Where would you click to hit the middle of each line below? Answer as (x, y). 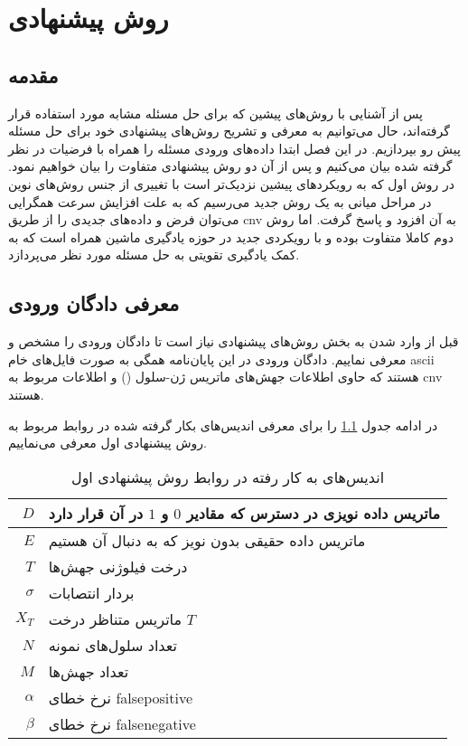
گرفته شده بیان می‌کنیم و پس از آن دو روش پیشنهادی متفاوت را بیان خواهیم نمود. (230, 166)
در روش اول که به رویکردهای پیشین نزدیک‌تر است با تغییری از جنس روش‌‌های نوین (231, 183)
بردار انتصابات (91, 592)
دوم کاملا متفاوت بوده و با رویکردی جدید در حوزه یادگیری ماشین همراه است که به (231, 236)
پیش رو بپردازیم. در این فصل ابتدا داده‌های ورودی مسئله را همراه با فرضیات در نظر (234, 148)
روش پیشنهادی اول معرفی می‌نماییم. (108, 443)
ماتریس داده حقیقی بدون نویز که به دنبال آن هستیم (207, 540)
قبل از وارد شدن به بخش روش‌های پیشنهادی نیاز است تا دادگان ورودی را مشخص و (234, 341)
